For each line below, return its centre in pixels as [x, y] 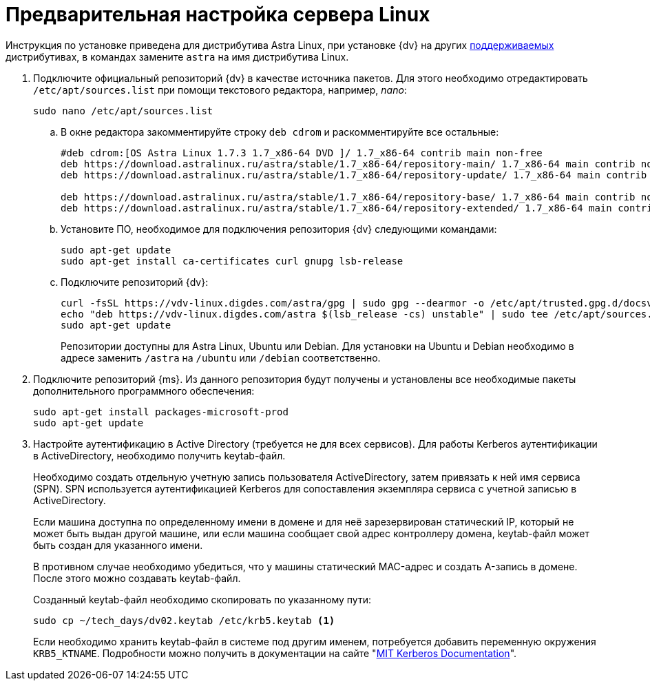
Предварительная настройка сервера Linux [218, 14]
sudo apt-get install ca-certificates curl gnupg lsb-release [232, 261]
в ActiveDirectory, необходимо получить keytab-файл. [159, 455]
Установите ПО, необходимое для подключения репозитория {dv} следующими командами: [279, 229]
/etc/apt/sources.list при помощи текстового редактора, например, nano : [220, 90]
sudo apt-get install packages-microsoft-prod [161, 412]
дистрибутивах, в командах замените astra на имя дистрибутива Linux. [177, 56]
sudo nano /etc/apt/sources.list [123, 111]
